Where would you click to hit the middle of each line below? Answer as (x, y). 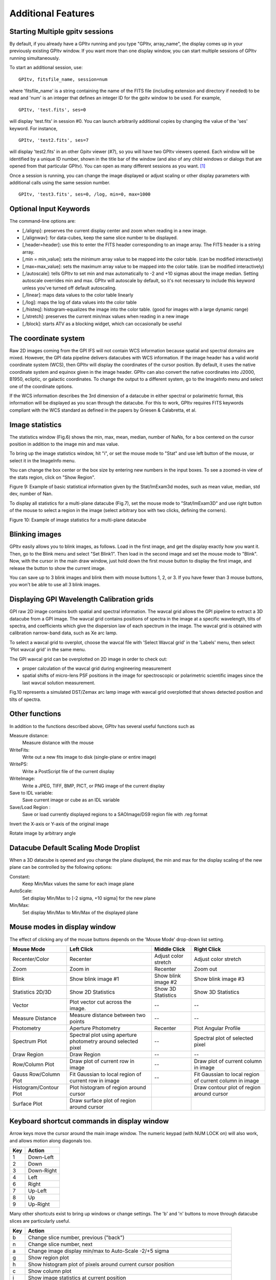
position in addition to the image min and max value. (64, 444)
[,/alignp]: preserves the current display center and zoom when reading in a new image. (114, 230)
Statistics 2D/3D (32, 992)
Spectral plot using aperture (103, 1035)
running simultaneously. (34, 58)
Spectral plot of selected (224, 1038)
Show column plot (50, 1271)
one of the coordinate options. (41, 386)
